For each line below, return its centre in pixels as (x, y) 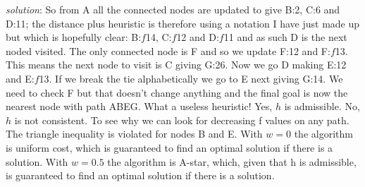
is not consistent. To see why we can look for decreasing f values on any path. (182, 120)
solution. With (37, 161)
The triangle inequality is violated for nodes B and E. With (134, 134)
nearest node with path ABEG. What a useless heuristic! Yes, (139, 106)
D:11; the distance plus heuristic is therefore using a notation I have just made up (183, 23)
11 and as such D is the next (285, 37)
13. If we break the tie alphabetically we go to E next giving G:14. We (191, 78)
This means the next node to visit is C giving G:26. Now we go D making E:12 (176, 65)
